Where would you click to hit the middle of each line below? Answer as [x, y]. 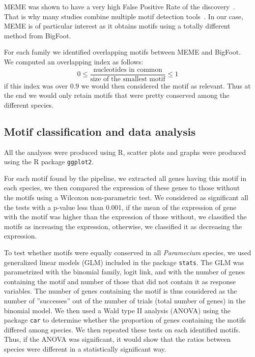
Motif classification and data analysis [100, 131]
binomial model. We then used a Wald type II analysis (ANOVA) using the [117, 310]
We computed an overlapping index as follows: [74, 61]
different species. [29, 104]
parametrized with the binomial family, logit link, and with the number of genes [125, 272]
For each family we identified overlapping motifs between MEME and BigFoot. [122, 52]
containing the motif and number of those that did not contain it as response [120, 281]
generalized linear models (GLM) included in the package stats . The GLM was [124, 262]
